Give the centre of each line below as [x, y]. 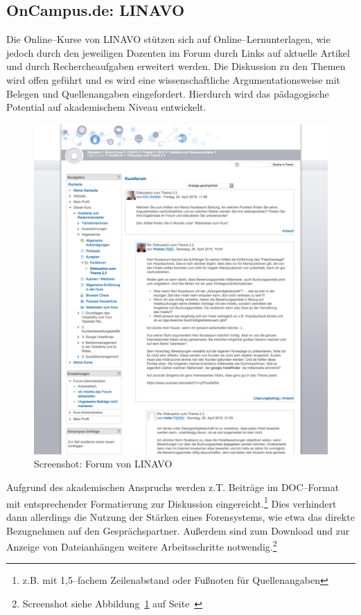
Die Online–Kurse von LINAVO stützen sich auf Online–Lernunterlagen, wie [168, 39]
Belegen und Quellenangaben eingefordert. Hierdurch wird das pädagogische [168, 93]
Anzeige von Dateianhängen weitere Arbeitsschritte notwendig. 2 [142, 545]
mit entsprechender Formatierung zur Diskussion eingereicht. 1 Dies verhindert [171, 502]
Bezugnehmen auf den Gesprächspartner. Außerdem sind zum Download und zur [178, 530]
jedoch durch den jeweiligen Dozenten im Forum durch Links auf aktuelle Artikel [178, 52]
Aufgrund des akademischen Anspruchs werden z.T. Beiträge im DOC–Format [173, 487]
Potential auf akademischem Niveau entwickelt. [106, 107]
